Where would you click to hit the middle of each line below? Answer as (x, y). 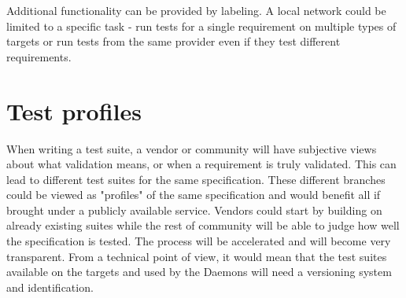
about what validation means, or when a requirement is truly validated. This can (201, 164)
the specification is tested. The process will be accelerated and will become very (199, 241)
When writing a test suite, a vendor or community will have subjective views (192, 148)
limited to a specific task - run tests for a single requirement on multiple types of (201, 26)
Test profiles (74, 110)
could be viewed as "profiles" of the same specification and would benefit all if (194, 195)
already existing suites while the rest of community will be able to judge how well (203, 225)
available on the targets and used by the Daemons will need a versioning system (199, 272)
